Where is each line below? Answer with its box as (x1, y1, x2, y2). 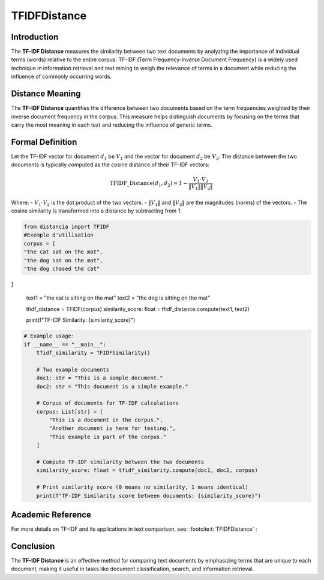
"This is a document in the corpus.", (49, 417, 163, 423)
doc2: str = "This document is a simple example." (36, 383, 188, 390)
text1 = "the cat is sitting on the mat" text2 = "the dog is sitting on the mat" (26, 294, 211, 301)
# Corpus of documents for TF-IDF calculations (36, 400, 179, 406)
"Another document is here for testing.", (49, 425, 176, 432)
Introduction (11, 32, 59, 42)
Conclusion (11, 541, 55, 551)
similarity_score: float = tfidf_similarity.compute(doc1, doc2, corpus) (36, 467, 258, 474)
